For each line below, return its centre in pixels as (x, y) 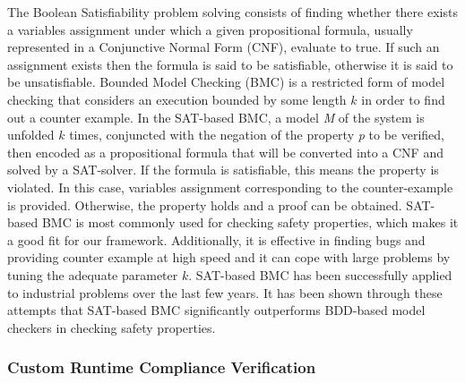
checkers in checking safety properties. (112, 327)
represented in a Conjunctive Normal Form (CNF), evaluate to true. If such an (224, 47)
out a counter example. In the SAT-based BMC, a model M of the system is (216, 117)
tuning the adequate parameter (93, 274)
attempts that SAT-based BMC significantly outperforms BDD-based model (216, 310)
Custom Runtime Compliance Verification (162, 367)
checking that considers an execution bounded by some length (177, 99)
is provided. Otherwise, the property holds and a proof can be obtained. (205, 204)
